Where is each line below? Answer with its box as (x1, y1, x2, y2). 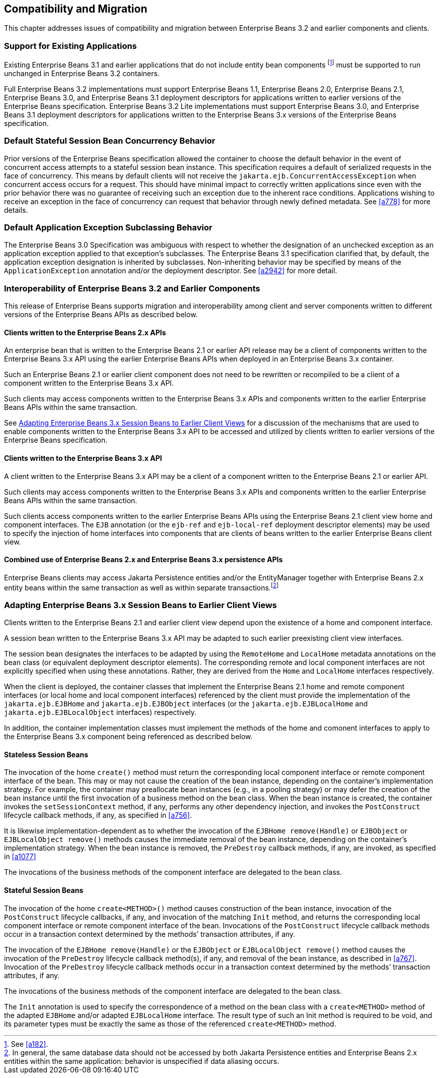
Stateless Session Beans (4, 750, 88, 759)
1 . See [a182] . (4, 1039, 48, 1048)
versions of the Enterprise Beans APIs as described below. (4, 310, 198, 319)
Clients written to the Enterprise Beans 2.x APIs (4, 328, 166, 337)
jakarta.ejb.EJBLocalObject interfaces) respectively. (4, 708, 197, 717)
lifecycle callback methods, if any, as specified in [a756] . (4, 811, 192, 820)
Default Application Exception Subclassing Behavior (4, 222, 212, 232)
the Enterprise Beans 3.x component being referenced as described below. (4, 732, 253, 741)
